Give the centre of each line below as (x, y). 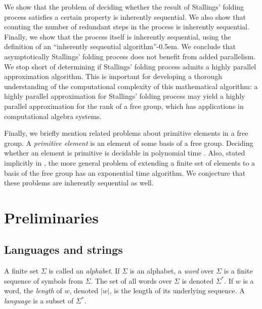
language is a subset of (39, 301)
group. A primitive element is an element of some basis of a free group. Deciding (129, 143)
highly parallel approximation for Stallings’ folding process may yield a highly (125, 96)
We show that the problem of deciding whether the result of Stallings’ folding (124, 7)
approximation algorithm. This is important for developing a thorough (113, 76)
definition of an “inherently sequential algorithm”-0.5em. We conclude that (120, 46)
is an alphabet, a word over (172, 271)
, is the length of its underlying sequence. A (177, 291)
